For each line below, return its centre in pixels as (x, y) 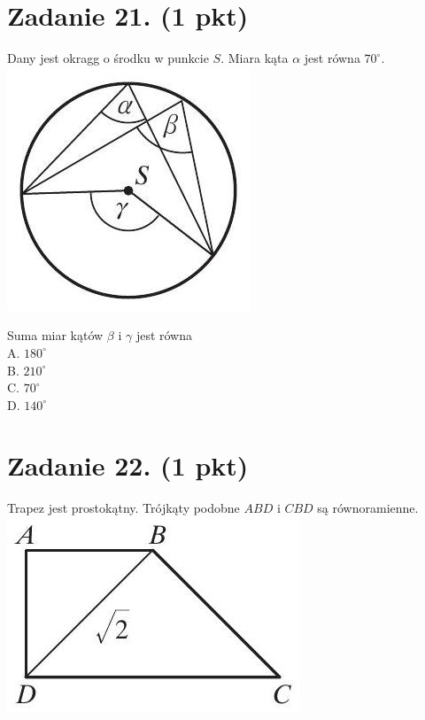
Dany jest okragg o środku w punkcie (108, 58)
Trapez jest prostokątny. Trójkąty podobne (124, 508)
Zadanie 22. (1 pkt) (128, 465)
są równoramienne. (368, 508)
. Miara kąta (255, 58)
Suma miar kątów (55, 335)
